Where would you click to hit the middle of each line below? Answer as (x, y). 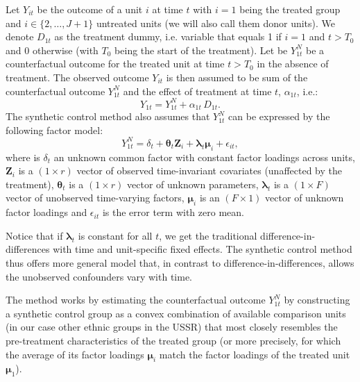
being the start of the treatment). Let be (201, 50)
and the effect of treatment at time (197, 91)
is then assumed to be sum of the (237, 77)
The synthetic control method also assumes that (108, 116)
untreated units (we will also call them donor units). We (216, 23)
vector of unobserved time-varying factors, (95, 198)
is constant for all (115, 235)
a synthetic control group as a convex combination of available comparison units (176, 313)
